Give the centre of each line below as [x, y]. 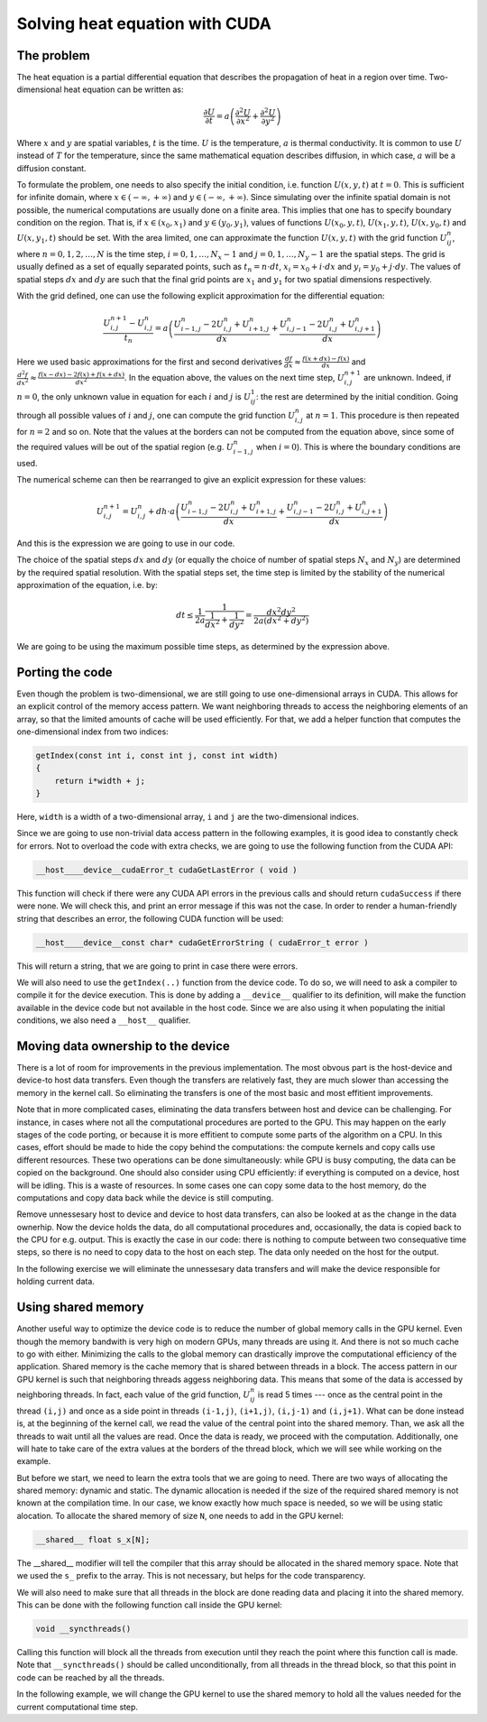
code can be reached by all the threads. [91, 1677]
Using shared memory [80, 1308]
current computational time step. [78, 1707]
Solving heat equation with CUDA [144, 23]
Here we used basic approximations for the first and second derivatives [150, 362]
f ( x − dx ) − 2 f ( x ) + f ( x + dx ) [81, 374]
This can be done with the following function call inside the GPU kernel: [150, 1605]
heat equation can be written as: [124, 89]
